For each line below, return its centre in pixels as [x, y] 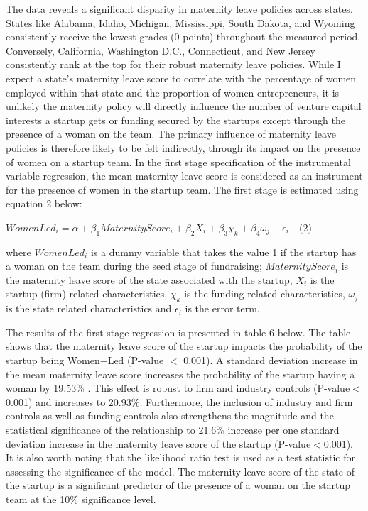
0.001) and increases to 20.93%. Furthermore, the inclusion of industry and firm [179, 401]
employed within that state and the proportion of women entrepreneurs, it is [173, 92]
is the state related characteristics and [89, 308]
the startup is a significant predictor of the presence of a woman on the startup [178, 485]
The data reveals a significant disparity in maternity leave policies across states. [179, 9]
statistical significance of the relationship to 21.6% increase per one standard [173, 430]
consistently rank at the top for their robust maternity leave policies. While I [173, 64]
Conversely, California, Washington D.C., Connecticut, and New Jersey [161, 50]
